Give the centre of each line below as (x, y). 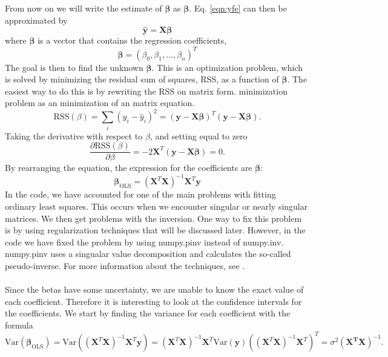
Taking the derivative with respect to (74, 135)
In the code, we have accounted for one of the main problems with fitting (140, 194)
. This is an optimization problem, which (227, 67)
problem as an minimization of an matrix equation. (100, 103)
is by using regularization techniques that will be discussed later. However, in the (155, 230)
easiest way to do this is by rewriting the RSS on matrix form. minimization (146, 91)
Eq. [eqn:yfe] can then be (240, 8)
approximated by (36, 20)
